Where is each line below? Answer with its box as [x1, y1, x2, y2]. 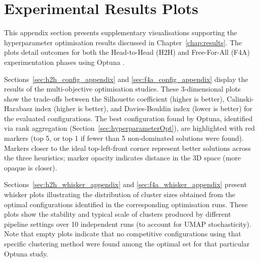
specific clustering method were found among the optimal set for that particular [4, 238, 250, 248]
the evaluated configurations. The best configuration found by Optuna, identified [4, 113, 252, 123]
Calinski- [226, 93, 254, 104]
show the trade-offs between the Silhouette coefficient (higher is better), [4, 93, 224, 104]
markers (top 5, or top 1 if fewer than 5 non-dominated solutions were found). [4, 133, 244, 143]
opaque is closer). [4, 162, 57, 172]
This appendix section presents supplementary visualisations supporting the [4, 27, 237, 38]
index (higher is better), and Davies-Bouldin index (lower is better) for [35, 103, 252, 114]
